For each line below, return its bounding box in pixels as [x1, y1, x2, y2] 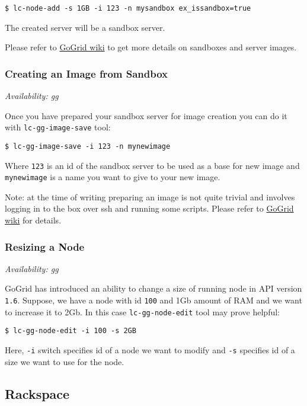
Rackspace [5, 384, 70, 402]
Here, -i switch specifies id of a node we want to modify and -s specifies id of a [5, 344, 295, 356]
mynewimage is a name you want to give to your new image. [5, 171, 220, 183]
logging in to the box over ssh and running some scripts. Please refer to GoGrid [5, 202, 294, 215]
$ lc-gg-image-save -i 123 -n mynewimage [5, 142, 171, 151]
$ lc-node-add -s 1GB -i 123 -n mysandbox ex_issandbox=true [5, 4, 251, 12]
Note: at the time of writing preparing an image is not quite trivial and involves [5, 190, 295, 203]
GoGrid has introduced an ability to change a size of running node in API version [5, 282, 302, 295]
